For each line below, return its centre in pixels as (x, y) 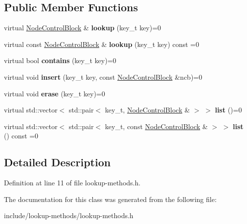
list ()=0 (228, 110)
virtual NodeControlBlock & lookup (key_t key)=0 (83, 28)
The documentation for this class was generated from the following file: (110, 199)
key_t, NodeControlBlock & (147, 110)
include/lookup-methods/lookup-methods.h (69, 215)
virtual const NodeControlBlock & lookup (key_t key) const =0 (102, 44)
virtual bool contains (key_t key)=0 (60, 60)
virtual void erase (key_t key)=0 (55, 93)
